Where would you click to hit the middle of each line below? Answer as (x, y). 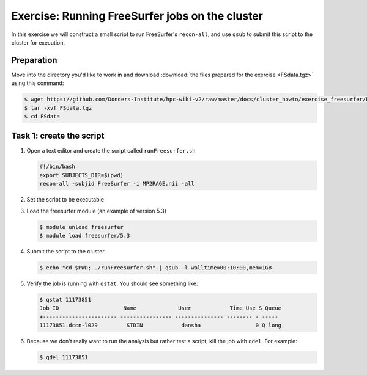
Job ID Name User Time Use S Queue (160, 308)
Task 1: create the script (58, 136)
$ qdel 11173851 (64, 358)
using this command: (38, 83)
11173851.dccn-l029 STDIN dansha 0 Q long (160, 326)
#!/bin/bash (57, 167)
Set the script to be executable (65, 200)
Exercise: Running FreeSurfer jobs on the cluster (137, 16)
